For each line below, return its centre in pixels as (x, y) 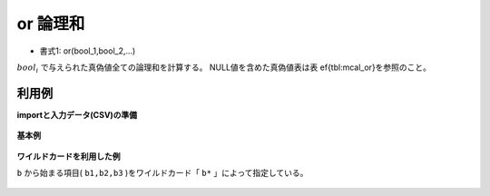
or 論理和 (51, 24)
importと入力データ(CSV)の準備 (77, 114)
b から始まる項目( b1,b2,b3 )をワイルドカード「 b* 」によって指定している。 (162, 173)
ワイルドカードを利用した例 (69, 156)
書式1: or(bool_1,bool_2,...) (88, 51)
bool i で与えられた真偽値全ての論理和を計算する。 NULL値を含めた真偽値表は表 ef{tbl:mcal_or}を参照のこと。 (224, 68)
